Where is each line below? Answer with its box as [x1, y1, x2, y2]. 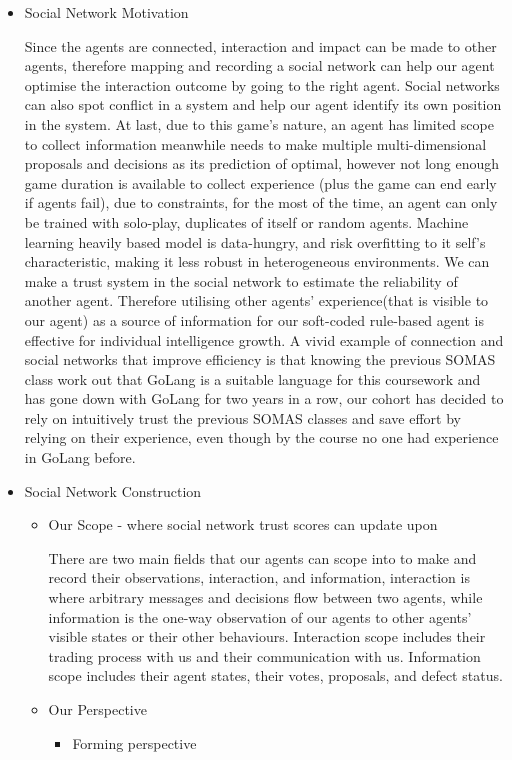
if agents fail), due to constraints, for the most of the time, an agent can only [24, 192, 498, 213]
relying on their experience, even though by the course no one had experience [24, 427, 499, 448]
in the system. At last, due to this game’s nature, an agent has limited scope [24, 113, 494, 134]
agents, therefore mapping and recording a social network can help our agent [24, 55, 495, 76]
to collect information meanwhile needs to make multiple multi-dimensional [24, 133, 487, 154]
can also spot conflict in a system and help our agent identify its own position [24, 94, 502, 115]
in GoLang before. [24, 447, 136, 468]
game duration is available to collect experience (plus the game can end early [24, 172, 497, 193]
